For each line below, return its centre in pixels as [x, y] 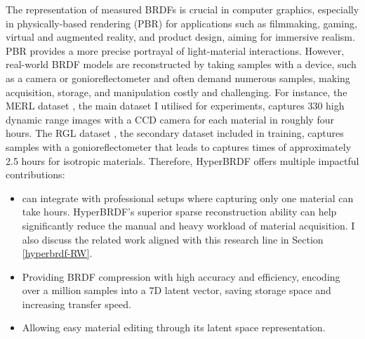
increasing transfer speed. [77, 304]
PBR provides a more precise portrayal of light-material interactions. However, [175, 50]
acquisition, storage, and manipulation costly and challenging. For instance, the [177, 92]
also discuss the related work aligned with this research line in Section [173, 239]
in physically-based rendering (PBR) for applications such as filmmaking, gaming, [181, 23]
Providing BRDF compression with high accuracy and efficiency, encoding [181, 276]
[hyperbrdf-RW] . [57, 253]
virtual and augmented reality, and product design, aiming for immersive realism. [180, 37]
